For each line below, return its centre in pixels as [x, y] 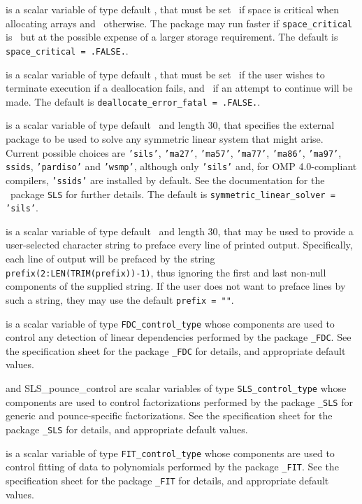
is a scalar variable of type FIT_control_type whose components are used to [170, 453]
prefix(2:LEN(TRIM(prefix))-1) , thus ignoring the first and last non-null [166, 272]
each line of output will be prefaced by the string [110, 258]
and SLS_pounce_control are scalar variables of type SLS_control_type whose [176, 388]
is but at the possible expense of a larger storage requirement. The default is [172, 37]
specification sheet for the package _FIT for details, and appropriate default [167, 480]
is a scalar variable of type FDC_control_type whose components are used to [170, 323]
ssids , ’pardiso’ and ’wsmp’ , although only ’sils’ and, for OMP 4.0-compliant [181, 166]
